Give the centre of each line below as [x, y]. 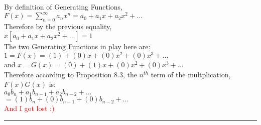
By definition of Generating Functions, [63, 7]
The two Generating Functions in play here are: [77, 46]
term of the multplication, [191, 74]
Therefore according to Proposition [58, 74]
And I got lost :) [29, 108]
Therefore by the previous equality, [58, 26]
